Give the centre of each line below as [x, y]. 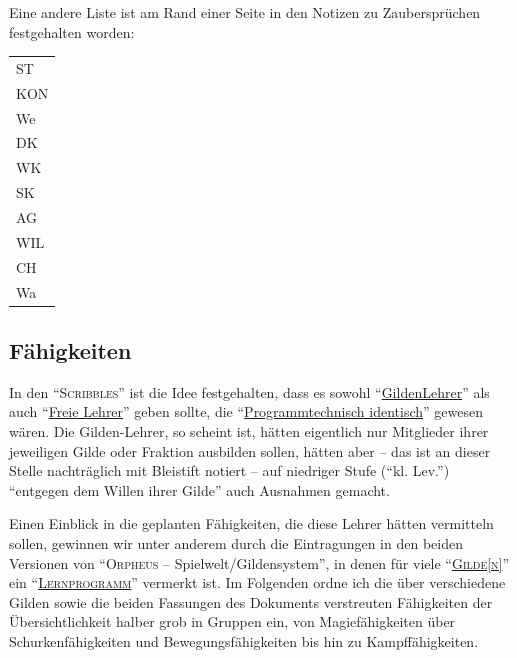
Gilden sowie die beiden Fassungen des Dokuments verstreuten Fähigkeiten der [251, 601]
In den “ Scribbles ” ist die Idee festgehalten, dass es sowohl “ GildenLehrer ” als [249, 391]
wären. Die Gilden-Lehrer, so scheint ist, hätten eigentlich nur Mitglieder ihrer [249, 431]
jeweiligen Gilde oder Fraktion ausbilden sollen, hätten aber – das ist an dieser [250, 450]
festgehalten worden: [72, 31]
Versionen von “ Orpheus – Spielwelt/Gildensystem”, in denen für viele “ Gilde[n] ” [259, 562]
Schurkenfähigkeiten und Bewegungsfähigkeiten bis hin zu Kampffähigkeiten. [244, 640]
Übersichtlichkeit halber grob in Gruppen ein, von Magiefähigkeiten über [232, 621]
